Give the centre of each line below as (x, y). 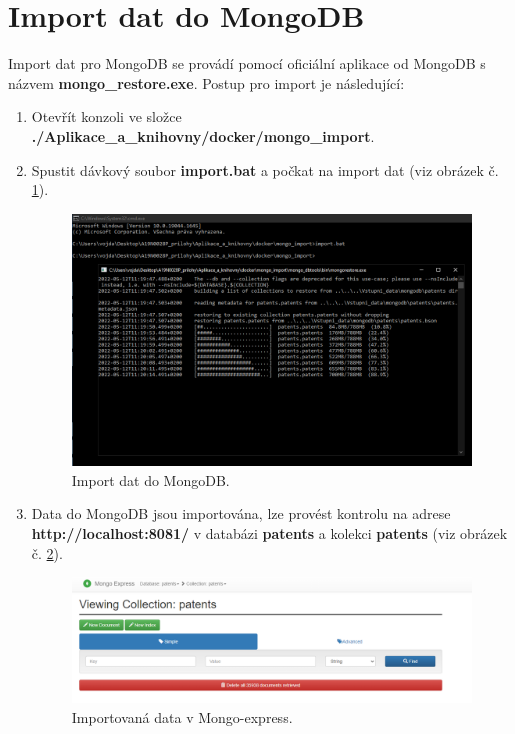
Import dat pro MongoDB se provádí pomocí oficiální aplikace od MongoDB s (247, 63)
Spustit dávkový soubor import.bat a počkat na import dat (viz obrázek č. (265, 169)
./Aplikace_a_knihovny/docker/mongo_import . (203, 135)
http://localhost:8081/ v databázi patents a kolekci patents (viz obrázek (269, 532)
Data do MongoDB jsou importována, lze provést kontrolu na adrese (241, 513)
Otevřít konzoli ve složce (106, 116)
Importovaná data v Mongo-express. (182, 716)
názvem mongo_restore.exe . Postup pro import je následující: (206, 82)
